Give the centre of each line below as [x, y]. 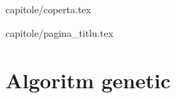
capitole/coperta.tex [48, 9]
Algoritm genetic [88, 80]
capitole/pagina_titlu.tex [59, 32]
